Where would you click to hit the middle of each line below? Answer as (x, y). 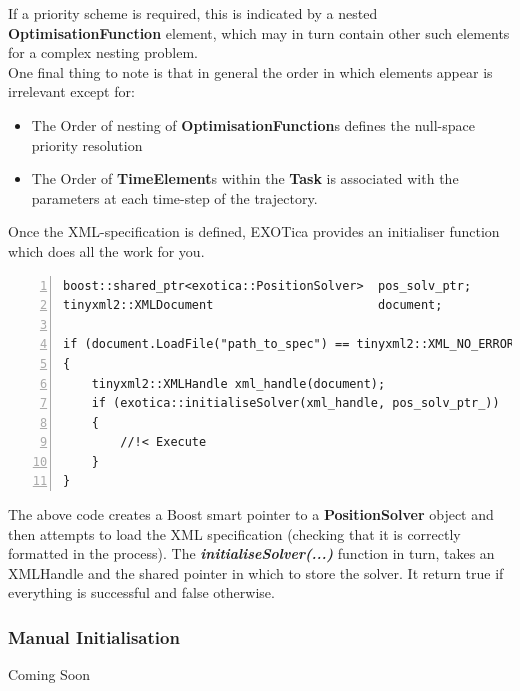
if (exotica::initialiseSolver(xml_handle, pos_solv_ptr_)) (295, 403)
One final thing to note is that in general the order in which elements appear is (250, 71)
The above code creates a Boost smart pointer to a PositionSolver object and (251, 514)
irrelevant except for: (71, 91)
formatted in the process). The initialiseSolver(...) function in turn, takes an (251, 553)
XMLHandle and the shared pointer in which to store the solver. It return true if (256, 572)
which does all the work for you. (106, 250)
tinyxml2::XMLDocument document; (253, 305)
